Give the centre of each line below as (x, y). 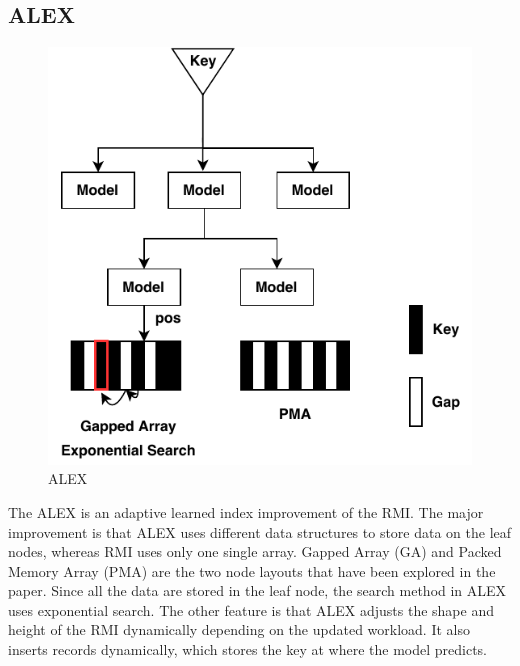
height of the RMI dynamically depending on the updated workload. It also (239, 629)
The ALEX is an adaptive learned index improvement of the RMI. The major (246, 511)
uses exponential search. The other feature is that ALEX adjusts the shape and (251, 609)
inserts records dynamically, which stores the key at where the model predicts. (247, 649)
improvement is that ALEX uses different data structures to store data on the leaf (260, 531)
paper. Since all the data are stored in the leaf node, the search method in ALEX (257, 590)
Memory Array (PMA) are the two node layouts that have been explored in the (252, 570)
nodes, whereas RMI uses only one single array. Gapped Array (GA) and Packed (255, 551)
